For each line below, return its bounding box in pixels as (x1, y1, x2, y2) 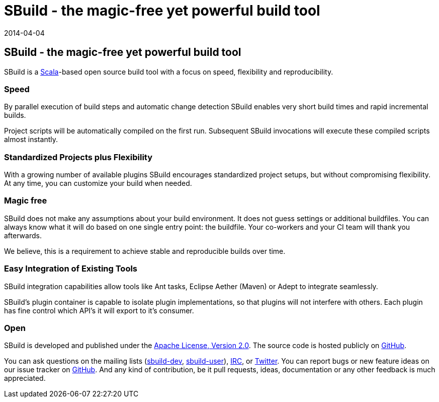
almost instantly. (4, 135, 58, 144)
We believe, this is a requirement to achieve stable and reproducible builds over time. (4, 246, 286, 255)
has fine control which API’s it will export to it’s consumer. (4, 306, 194, 315)
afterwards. (4, 231, 42, 240)
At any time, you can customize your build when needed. (4, 179, 192, 188)
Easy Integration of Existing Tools (4, 263, 138, 274)
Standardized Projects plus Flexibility (4, 152, 153, 162)
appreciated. (4, 374, 46, 383)
